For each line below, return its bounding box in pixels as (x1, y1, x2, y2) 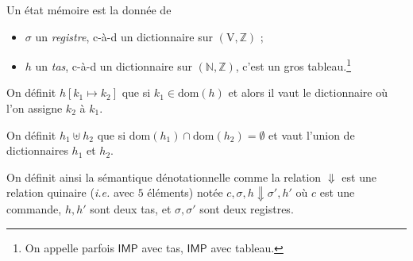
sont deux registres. (199, 201, 294, 217)
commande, (6, 201, 62, 217)
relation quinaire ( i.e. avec (6, 184, 134, 201)
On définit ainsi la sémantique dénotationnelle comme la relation (6, 168, 322, 185)
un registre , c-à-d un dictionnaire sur (35, 28, 213, 44)
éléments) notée (147, 184, 223, 201)
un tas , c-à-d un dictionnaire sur (35, 57, 192, 74)
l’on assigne (6, 100, 63, 117)
